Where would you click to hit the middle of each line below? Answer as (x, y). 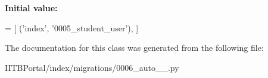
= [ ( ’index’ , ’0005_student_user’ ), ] (72, 27)
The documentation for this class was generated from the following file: (134, 48)
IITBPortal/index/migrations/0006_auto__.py (92, 67)
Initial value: (31, 8)
